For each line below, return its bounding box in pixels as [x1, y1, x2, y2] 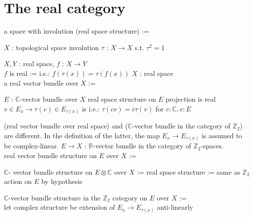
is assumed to [201, 130, 242, 140]
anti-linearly [157, 202, 193, 212]
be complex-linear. [4, 141, 59, 151]
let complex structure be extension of [4, 202, 115, 212]
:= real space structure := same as [137, 166, 240, 177]
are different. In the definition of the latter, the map [4, 130, 160, 140]
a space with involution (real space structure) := [4, 26, 149, 36]
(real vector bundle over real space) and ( [4, 121, 128, 131]
